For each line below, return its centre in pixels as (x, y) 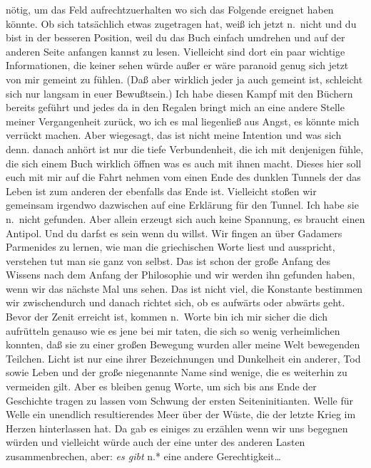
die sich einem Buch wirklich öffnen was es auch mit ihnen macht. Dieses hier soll (184, 163)
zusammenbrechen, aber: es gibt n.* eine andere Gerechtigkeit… (143, 456)
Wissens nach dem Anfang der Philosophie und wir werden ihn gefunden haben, (181, 275)
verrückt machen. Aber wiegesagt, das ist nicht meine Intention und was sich (174, 135)
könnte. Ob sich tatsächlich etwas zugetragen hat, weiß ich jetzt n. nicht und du (181, 23)
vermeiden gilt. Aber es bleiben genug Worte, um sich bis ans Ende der (161, 386)
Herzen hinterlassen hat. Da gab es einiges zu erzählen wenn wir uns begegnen (177, 428)
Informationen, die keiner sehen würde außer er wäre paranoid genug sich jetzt (177, 65)
